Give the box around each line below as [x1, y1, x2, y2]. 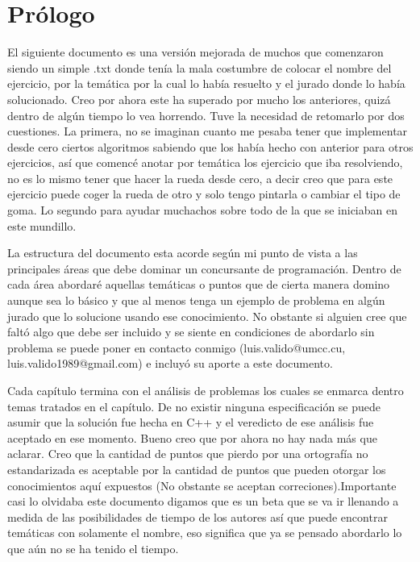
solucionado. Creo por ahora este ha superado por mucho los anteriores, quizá [7, 90, 391, 107]
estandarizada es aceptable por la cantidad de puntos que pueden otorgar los [7, 460, 386, 477]
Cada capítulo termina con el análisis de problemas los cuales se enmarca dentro [7, 382, 404, 398]
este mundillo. [7, 217, 77, 234]
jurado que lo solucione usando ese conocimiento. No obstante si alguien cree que [7, 307, 407, 324]
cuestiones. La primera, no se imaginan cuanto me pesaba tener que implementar [7, 123, 408, 139]
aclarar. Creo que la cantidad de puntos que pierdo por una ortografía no [7, 445, 368, 462]
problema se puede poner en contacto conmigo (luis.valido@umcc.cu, [7, 339, 346, 356]
